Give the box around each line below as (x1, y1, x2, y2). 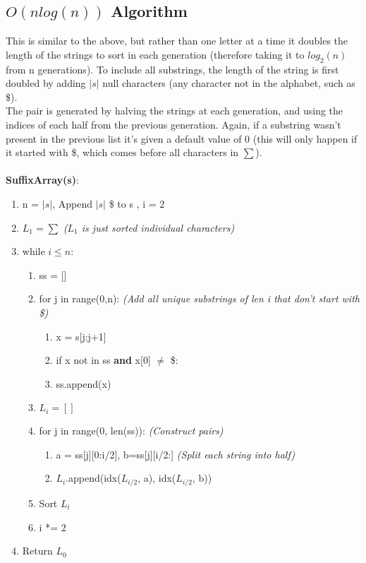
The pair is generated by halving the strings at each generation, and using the (6, 103, 343, 118)
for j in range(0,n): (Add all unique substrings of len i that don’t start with (39, 291, 360, 306)
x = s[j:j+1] (56, 328, 106, 343)
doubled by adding (6, 76, 86, 90)
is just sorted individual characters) (81, 220, 235, 235)
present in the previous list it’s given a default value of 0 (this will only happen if (6, 131, 358, 146)
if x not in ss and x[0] (56, 352, 151, 367)
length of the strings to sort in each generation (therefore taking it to (6, 47, 305, 61)
